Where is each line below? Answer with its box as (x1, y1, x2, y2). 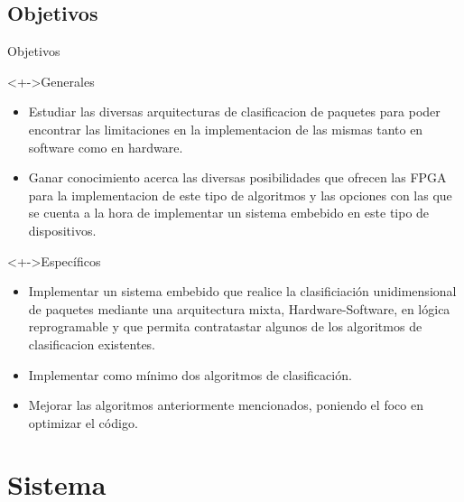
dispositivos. (28, 220, 97, 239)
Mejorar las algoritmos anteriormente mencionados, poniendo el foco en (28, 395, 423, 414)
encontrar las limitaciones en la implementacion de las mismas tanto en (28, 119, 423, 138)
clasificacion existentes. (28, 334, 156, 353)
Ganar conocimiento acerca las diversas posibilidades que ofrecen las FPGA (28, 168, 447, 187)
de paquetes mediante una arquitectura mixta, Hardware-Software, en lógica (28, 299, 450, 318)
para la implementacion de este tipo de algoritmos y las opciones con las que (28, 185, 452, 204)
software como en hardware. (28, 137, 183, 156)
